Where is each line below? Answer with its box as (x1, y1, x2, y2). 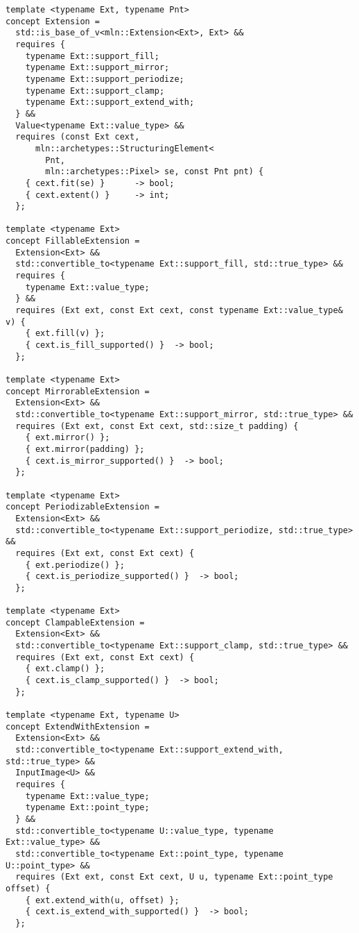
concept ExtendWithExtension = (6, 721, 150, 732)
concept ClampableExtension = (6, 617, 145, 628)
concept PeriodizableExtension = (6, 502, 159, 512)
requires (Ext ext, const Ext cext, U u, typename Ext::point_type (15, 872, 333, 882)
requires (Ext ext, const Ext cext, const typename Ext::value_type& (15, 305, 343, 316)
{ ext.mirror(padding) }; (25, 444, 145, 454)
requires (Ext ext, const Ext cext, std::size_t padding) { (15, 421, 299, 431)
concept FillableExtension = (6, 236, 140, 246)
